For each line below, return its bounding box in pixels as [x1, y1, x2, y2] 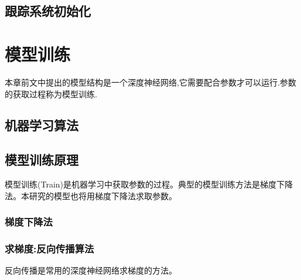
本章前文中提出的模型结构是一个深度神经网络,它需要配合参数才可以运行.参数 [5, 76, 296, 88]
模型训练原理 [5, 151, 78, 169]
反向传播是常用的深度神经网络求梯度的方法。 [5, 264, 177, 276]
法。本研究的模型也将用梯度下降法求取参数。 [5, 189, 177, 202]
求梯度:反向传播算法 [5, 241, 94, 256]
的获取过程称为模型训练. [5, 87, 97, 100]
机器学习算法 [5, 116, 78, 134]
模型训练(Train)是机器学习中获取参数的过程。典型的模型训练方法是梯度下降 [5, 178, 293, 190]
